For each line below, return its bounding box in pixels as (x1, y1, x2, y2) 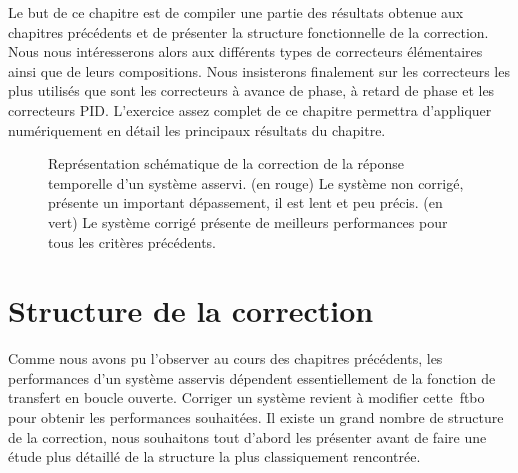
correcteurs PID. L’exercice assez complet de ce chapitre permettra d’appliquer (8, 99, 492, 120)
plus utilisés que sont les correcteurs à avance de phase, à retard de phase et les (8, 80, 495, 101)
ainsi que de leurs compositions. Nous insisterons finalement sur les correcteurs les (8, 60, 510, 81)
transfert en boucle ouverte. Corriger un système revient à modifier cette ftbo (8, 387, 485, 408)
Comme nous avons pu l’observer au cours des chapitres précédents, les (8, 348, 443, 369)
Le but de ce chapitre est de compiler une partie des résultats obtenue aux (8, 2, 464, 22)
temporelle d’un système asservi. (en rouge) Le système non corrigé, (48, 172, 464, 193)
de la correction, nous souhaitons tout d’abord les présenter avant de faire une (8, 426, 487, 447)
